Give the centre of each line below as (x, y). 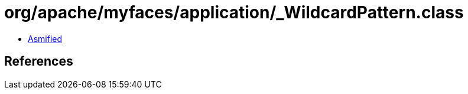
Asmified (45, 38)
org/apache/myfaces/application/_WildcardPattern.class (234, 12)
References (39, 61)
